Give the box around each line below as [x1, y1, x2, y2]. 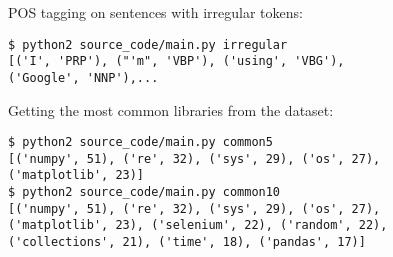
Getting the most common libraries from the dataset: [8, 99, 334, 120]
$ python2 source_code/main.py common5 [8, 135, 273, 150]
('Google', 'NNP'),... [8, 70, 159, 85]
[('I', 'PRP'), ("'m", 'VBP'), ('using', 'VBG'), [8, 54, 345, 69]
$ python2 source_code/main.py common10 [8, 185, 281, 200]
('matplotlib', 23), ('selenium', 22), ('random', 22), [8, 218, 388, 233]
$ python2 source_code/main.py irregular [8, 37, 288, 52]
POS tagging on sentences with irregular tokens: [8, 2, 303, 22]
